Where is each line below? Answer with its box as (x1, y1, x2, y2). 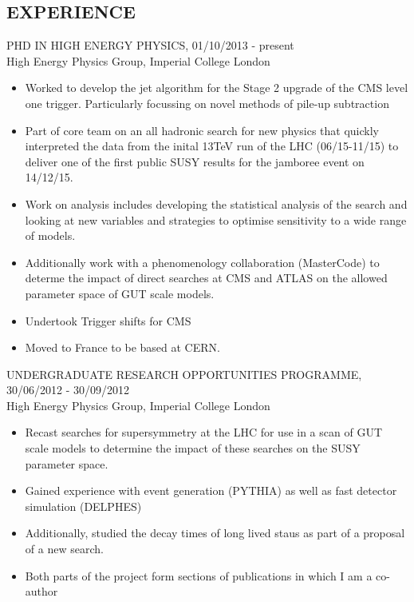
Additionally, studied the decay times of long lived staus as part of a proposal (25, 524, 405, 541)
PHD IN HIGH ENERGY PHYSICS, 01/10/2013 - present (6, 37, 294, 54)
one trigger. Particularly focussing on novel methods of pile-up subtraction (25, 94, 389, 111)
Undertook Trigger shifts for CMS (25, 312, 191, 329)
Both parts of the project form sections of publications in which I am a (25, 567, 373, 584)
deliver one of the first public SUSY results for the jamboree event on (25, 153, 365, 169)
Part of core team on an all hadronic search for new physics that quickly (25, 122, 379, 138)
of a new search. (25, 540, 104, 557)
